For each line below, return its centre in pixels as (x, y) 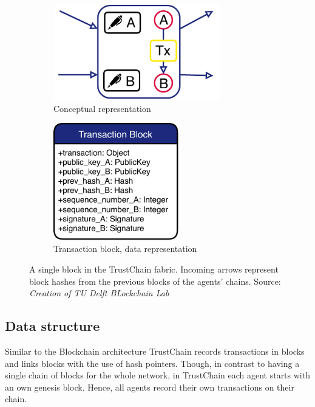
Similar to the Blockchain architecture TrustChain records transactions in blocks (155, 351)
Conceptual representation (102, 108)
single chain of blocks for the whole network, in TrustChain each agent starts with (157, 375)
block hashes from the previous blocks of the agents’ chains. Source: (155, 281)
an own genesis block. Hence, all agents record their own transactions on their (150, 387)
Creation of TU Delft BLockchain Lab (99, 293)
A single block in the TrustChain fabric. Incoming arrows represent (154, 269)
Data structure (52, 326)
